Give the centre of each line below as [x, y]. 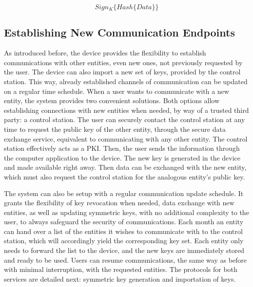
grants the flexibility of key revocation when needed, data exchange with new [119, 203]
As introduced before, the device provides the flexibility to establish [105, 53]
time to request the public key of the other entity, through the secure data [115, 129]
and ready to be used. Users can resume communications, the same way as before [126, 260]
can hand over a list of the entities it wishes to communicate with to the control [123, 231]
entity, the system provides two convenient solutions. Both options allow [112, 100]
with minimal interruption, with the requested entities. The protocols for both [121, 269]
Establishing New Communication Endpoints [119, 32]
